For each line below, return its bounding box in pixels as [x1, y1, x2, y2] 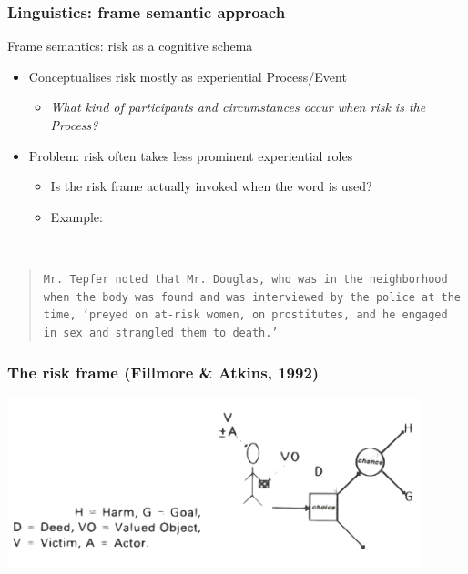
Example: [50, 206, 103, 226]
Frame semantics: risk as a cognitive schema [7, 36, 253, 55]
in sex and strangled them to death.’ [43, 326, 279, 339]
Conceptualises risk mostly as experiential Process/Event [28, 66, 347, 86]
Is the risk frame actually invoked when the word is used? [50, 176, 372, 196]
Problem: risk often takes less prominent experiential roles [28, 146, 353, 165]
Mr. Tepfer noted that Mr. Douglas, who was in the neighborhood [43, 272, 448, 286]
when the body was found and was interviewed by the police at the [43, 290, 461, 304]
